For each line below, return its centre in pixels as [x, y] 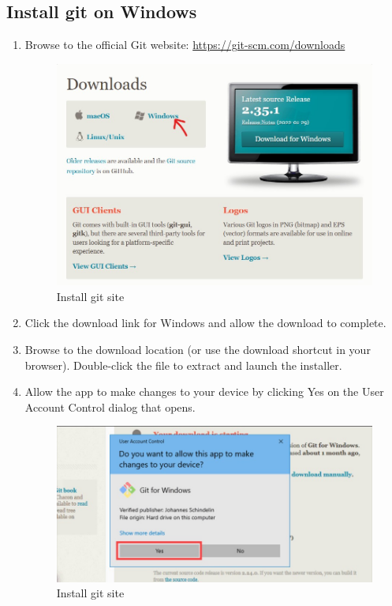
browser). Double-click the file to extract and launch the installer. [183, 365]
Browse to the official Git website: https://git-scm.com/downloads [185, 45]
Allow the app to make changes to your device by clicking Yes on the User [204, 391]
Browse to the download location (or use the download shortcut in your [198, 349]
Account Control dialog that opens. [110, 407]
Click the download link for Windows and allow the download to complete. [205, 323]
